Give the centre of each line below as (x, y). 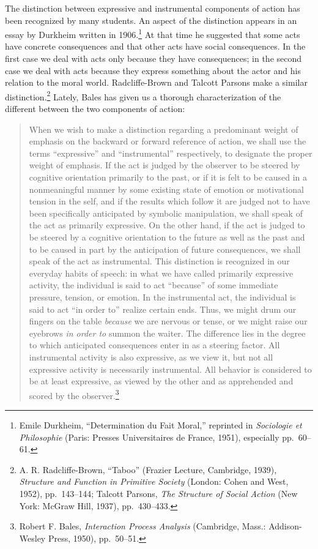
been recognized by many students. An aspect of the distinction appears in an (151, 20)
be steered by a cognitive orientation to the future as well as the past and (167, 237)
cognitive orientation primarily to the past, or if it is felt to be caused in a (168, 177)
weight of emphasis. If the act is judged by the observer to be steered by (165, 165)
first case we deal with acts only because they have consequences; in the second (153, 58)
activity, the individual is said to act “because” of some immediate (153, 285)
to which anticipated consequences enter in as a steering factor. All (154, 345)
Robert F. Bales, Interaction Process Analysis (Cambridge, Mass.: (142, 526)
